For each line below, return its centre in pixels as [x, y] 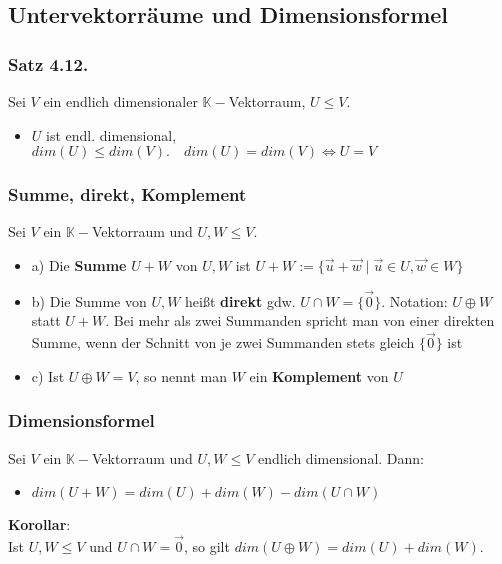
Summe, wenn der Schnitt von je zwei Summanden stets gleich [223, 342]
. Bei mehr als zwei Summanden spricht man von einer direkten [300, 320]
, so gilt [207, 546]
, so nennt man [181, 375]
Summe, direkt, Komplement [127, 194]
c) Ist [48, 375]
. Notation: [414, 300]
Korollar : [39, 524]
